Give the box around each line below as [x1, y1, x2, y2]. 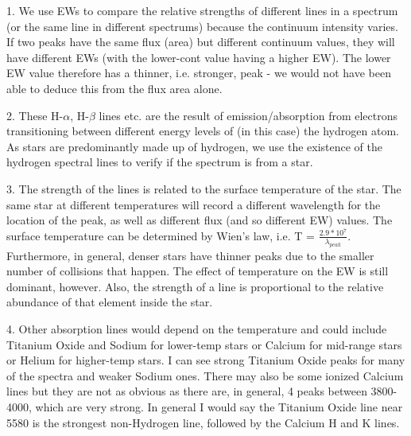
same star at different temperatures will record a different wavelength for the [6, 196, 381, 212]
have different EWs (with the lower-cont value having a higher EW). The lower [6, 49, 391, 65]
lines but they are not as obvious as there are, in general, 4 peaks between [6, 383, 367, 399]
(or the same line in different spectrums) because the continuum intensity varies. [6, 18, 398, 34]
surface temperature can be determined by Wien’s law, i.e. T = [6, 227, 316, 243]
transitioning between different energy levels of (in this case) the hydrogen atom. [6, 123, 399, 139]
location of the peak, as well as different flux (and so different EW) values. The [6, 212, 393, 228]
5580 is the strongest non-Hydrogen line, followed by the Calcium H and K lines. [6, 414, 400, 430]
